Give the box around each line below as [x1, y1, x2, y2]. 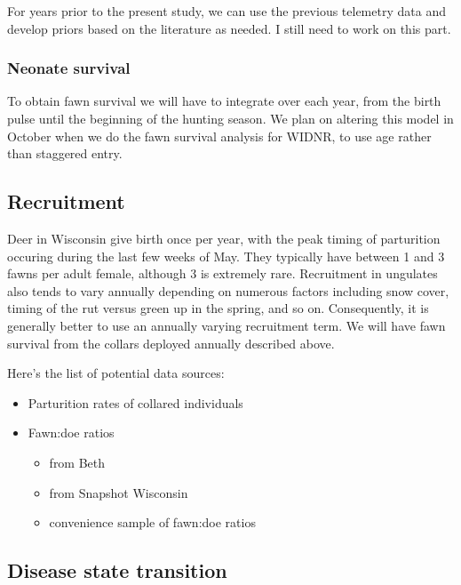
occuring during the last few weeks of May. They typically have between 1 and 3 [7, 246, 445, 265]
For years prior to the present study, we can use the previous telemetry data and [7, 2, 446, 20]
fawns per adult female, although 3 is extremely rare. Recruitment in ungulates [7, 264, 438, 283]
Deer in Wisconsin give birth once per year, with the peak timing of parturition [7, 228, 441, 247]
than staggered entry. [7, 144, 123, 163]
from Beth [49, 453, 106, 471]
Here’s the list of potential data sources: [7, 364, 225, 382]
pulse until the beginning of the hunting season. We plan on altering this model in [7, 109, 454, 127]
